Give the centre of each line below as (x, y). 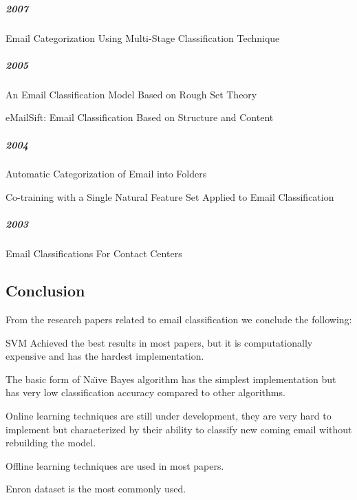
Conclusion (45, 291)
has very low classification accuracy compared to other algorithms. (145, 392)
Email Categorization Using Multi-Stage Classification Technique (143, 37)
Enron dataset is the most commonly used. (96, 489)
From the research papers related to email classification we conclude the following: (179, 319)
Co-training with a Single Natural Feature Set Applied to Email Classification (170, 197)
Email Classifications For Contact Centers (94, 253)
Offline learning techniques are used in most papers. (115, 465)
